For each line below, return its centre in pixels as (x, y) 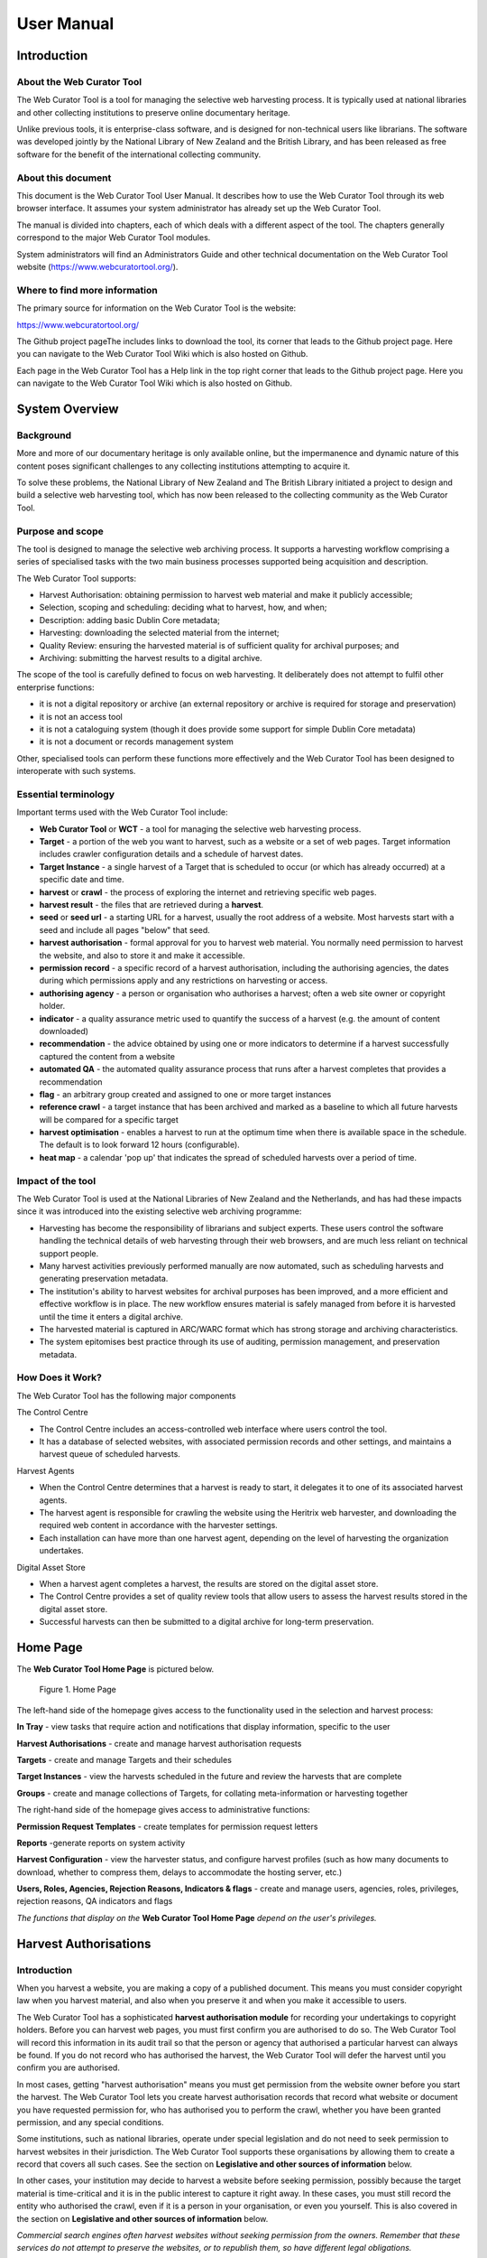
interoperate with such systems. (76, 771)
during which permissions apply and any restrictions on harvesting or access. (184, 981)
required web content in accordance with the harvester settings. (159, 1526)
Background (44, 435)
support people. (69, 1253)
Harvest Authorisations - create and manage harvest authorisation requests (159, 1743)
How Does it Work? (60, 1377)
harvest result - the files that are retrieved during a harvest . (152, 905)
